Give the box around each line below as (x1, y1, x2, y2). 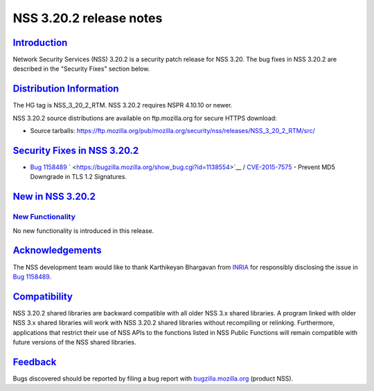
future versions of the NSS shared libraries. (12, 338, 136, 346)
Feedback (12, 356, 57, 367)
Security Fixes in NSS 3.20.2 (12, 144, 139, 156)
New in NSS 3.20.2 (12, 191, 96, 202)
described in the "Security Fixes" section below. (12, 64, 150, 73)
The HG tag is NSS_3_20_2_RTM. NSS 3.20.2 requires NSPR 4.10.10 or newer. (12, 101, 233, 110)
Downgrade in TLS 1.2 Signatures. (30, 173, 127, 181)
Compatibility (12, 290, 73, 302)
